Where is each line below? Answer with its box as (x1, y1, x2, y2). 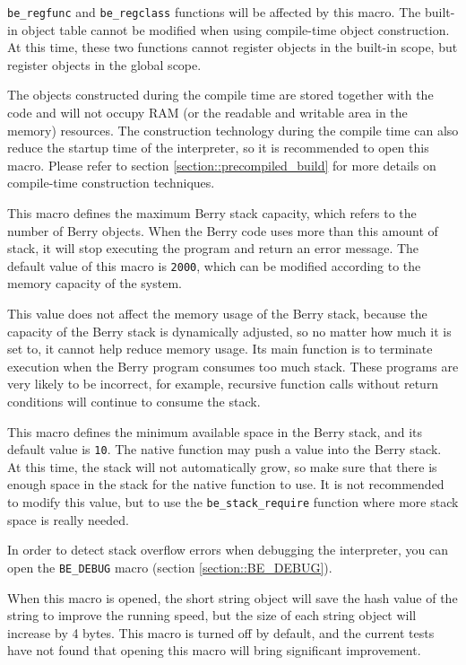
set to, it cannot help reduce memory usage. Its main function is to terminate (7, 339, 433, 358)
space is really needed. (7, 510, 129, 529)
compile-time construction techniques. (7, 173, 215, 192)
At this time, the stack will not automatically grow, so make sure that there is (7, 457, 437, 476)
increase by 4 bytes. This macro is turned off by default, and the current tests (7, 623, 435, 642)
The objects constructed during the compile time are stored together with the (7, 85, 434, 104)
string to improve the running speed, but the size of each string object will (7, 606, 417, 625)
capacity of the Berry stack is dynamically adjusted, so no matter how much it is (7, 321, 452, 340)
